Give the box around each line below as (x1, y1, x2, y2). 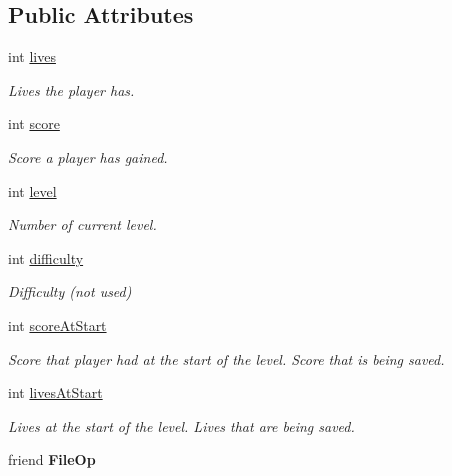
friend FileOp (8, 449, 96, 470)
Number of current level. (8, 214, 157, 235)
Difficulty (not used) (8, 281, 132, 302)
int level (8, 180, 57, 201)
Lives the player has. (8, 79, 135, 100)
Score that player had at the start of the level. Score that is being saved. (8, 348, 445, 369)
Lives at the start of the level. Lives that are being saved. (8, 415, 355, 436)
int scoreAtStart (8, 314, 107, 335)
